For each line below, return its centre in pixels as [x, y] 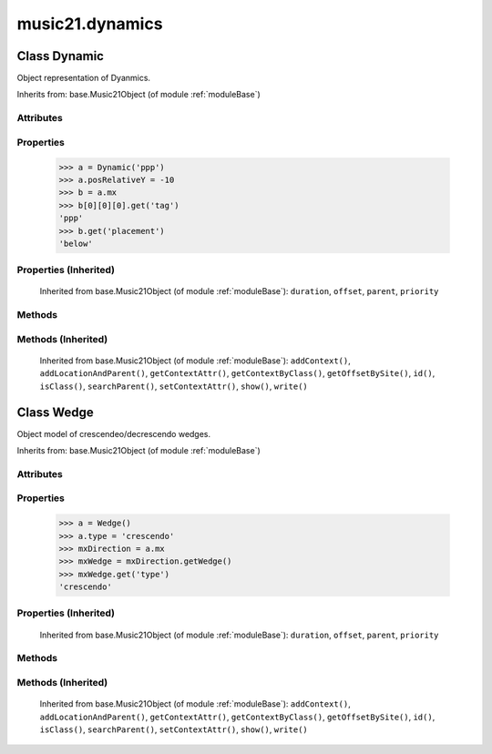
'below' [76, 243]
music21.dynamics [90, 24]
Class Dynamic [61, 56]
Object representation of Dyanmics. [83, 78]
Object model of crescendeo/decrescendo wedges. [114, 433]
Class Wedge [56, 412]
